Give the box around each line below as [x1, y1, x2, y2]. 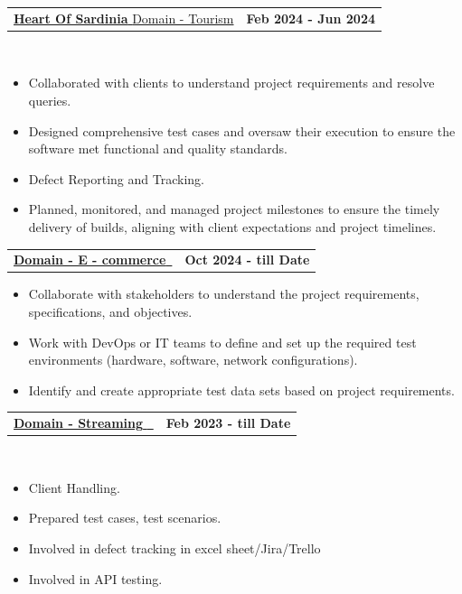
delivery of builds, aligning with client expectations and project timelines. [28, 218, 437, 236]
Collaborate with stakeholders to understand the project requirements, [28, 284, 420, 303]
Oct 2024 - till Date [184, 250, 310, 269]
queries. [28, 91, 71, 110]
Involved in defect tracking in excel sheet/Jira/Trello [28, 539, 321, 558]
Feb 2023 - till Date [165, 413, 291, 432]
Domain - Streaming [14, 413, 144, 432]
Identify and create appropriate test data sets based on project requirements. [28, 380, 455, 399]
